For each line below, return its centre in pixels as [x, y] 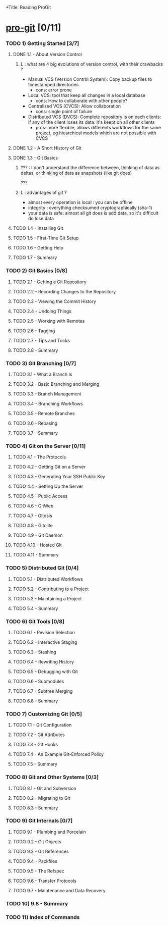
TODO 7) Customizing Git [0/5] [44, 714]
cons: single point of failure [64, 112]
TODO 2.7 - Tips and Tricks [41, 340]
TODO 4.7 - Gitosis [32, 516]
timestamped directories [53, 85]
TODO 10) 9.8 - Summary [37, 903]
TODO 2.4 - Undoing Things [42, 311]
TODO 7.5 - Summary [35, 764]
